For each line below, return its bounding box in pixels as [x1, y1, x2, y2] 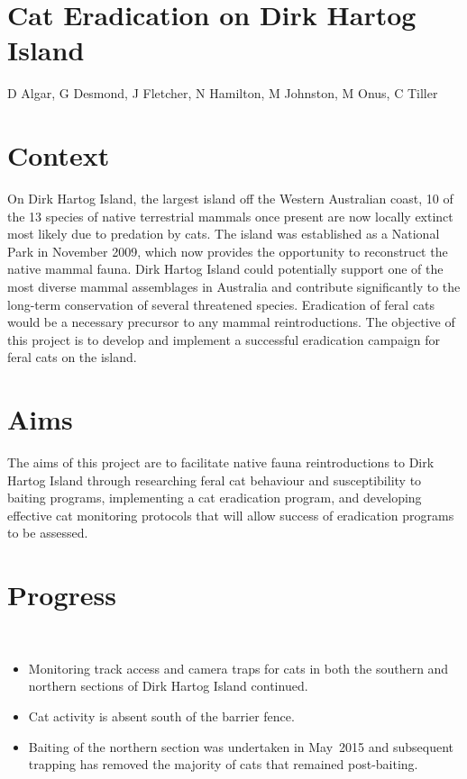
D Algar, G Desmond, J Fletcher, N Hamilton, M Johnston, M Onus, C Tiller [7, 84, 438, 103]
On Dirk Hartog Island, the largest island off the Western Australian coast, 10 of [7, 189, 453, 208]
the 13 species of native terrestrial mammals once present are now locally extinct [7, 206, 453, 225]
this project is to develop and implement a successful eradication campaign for [7, 330, 440, 349]
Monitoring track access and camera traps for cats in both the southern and [28, 658, 449, 677]
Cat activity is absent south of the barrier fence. [28, 706, 295, 725]
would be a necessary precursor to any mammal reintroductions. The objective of [7, 313, 455, 331]
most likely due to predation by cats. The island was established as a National [7, 224, 440, 243]
